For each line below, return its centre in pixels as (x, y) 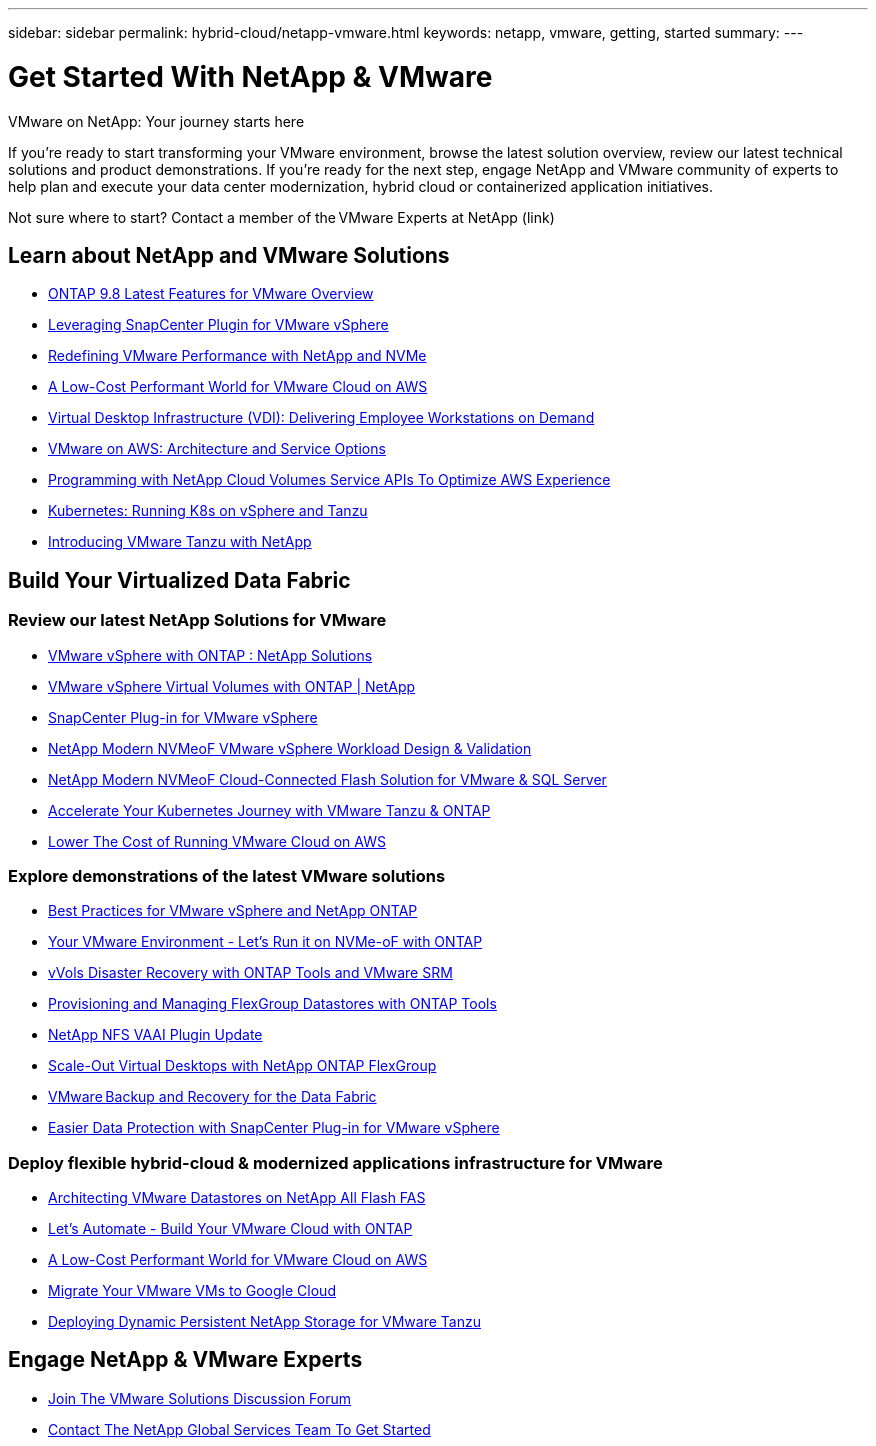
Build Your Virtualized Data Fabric (179, 580)
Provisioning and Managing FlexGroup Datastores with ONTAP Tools (272, 1004)
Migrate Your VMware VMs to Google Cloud (192, 1291)
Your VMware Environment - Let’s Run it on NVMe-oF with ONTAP (265, 942)
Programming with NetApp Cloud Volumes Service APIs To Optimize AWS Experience (329, 480)
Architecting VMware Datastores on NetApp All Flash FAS (237, 1198)
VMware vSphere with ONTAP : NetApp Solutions (210, 655)
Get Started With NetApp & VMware (250, 76)
